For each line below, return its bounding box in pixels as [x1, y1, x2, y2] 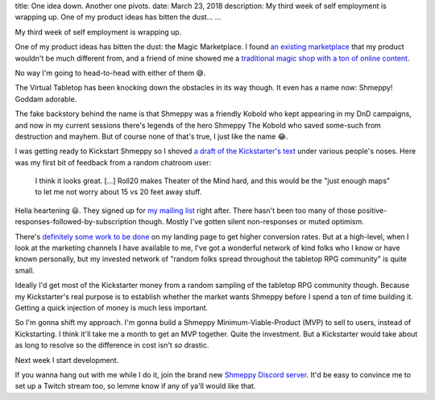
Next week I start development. [14, 355, 119, 365]
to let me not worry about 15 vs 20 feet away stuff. [35, 187, 202, 197]
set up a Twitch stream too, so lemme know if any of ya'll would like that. [14, 381, 256, 391]
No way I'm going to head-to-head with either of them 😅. [14, 68, 206, 77]
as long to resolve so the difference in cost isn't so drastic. [14, 340, 209, 350]
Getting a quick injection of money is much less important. [14, 302, 209, 312]
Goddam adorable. [14, 94, 77, 104]
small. [14, 265, 35, 275]
